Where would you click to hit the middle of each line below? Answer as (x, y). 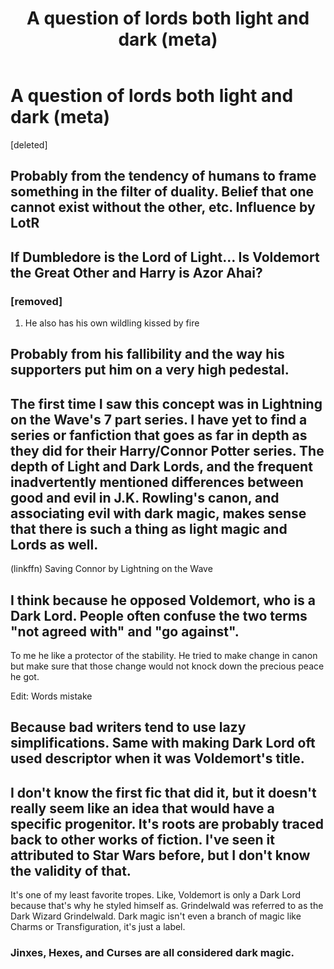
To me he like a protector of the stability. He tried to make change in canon (164, 656)
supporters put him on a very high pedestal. (150, 370)
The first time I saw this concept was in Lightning (166, 403)
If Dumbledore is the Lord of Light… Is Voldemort (165, 257)
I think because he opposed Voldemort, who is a (163, 600)
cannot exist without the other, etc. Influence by (163, 207)
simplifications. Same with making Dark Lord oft (163, 743)
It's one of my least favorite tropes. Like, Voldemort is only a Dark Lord (156, 895)
